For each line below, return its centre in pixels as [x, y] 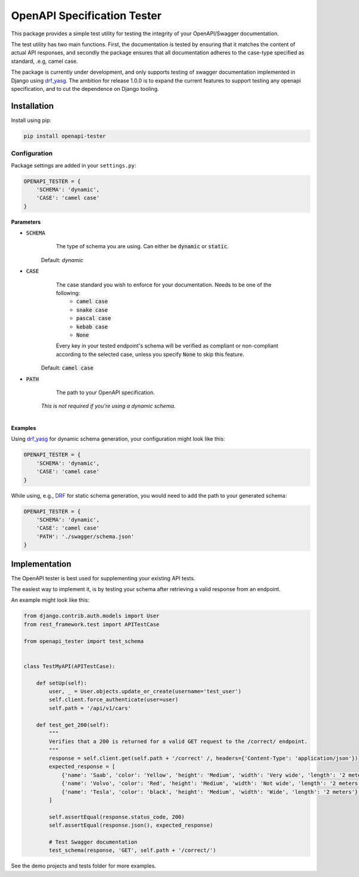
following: [68, 293]
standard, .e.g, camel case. [45, 61]
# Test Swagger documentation [93, 842]
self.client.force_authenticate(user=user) [114, 700]
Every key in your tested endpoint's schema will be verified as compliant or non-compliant [167, 346]
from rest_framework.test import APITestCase [92, 624]
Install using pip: [31, 120]
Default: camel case [67, 368]
